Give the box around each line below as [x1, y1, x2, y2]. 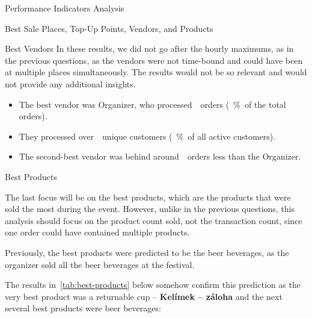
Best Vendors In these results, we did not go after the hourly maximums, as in [5, 42, 294, 55]
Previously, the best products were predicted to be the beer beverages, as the [5, 246, 289, 258]
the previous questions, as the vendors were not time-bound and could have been [5, 54, 303, 66]
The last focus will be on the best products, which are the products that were [5, 190, 291, 203]
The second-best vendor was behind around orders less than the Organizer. [19, 150, 301, 163]
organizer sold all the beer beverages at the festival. [5, 258, 195, 270]
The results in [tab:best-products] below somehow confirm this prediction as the [5, 278, 301, 291]
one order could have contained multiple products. [5, 226, 190, 238]
